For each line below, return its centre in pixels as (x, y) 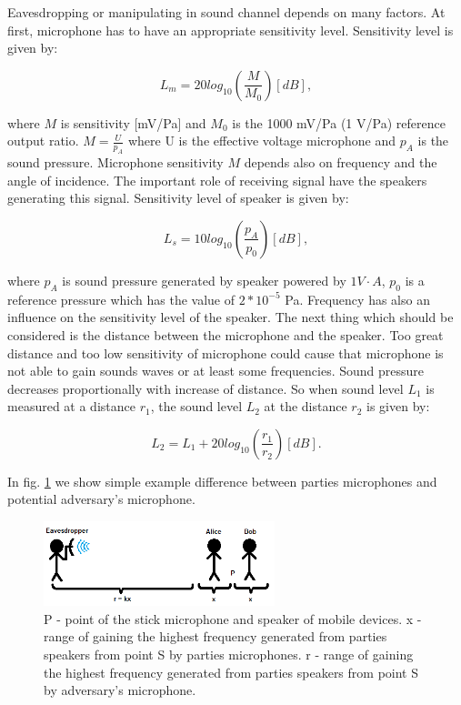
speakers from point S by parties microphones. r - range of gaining (229, 654)
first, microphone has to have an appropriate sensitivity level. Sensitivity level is (230, 30)
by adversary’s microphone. (120, 690)
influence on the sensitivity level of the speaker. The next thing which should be (230, 317)
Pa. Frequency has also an (357, 299)
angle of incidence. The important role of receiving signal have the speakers (217, 180)
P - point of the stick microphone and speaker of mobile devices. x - (233, 618)
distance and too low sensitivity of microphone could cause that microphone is (225, 352)
